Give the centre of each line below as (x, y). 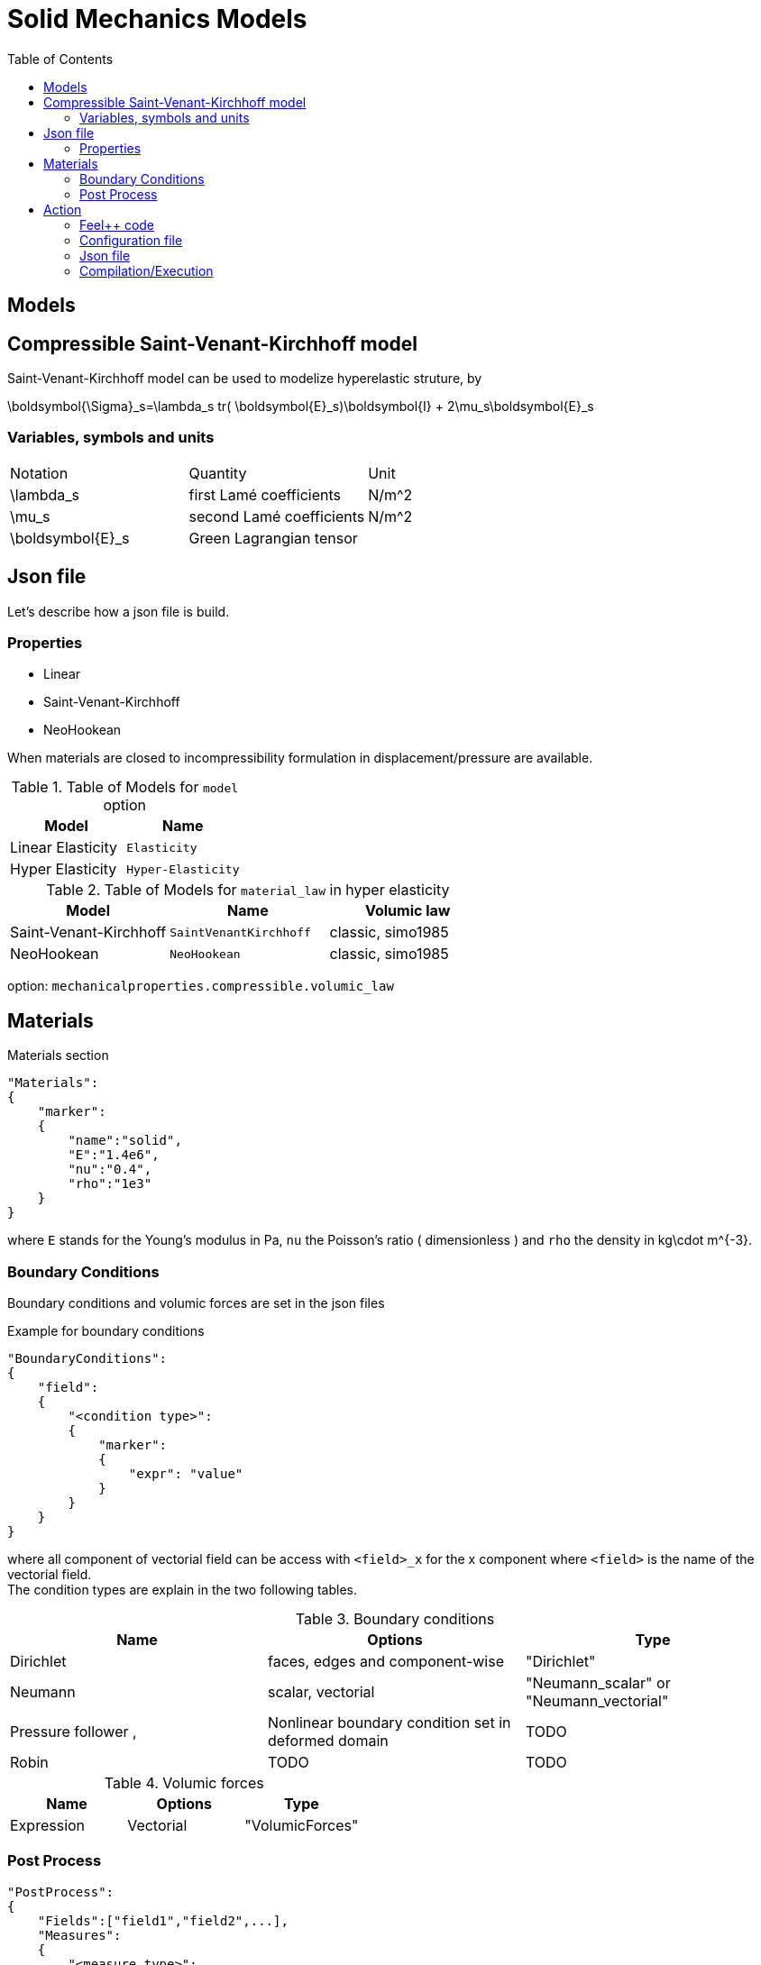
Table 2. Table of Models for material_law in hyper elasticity (248, 890)
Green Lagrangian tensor (273, 538)
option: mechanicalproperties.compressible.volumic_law (201, 986)
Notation (39, 473)
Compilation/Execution (147, 270)
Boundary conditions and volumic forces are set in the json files (196, 1302)
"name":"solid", (125, 1141)
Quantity (218, 473)
